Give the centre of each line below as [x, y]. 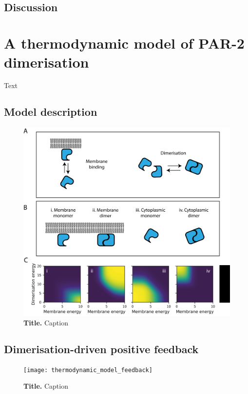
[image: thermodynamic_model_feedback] [88, 370]
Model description [51, 112]
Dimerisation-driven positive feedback [101, 349]
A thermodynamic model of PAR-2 [124, 43]
